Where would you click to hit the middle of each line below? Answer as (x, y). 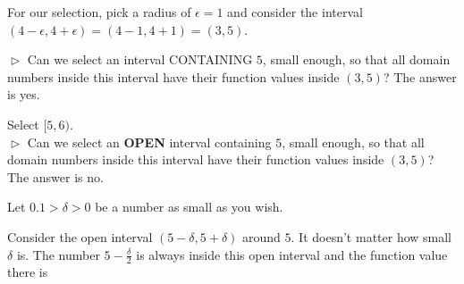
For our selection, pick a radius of (99, 12)
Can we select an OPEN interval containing (149, 142)
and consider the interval (295, 12)
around (262, 236)
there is (28, 272)
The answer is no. (55, 176)
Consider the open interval (80, 236)
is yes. (24, 94)
